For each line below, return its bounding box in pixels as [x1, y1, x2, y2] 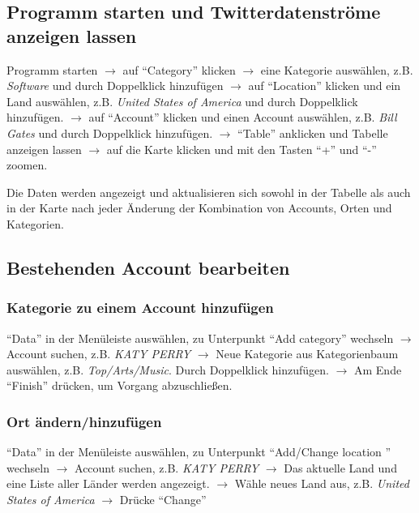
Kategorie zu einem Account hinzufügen [6, 297, 274, 318]
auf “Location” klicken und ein [248, 77, 401, 94]
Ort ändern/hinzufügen [6, 411, 162, 431]
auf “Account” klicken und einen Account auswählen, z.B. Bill [88, 109, 397, 126]
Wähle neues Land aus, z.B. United [234, 475, 409, 492]
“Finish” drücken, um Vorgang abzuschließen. [6, 377, 233, 394]
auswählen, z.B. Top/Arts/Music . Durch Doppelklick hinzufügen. [6, 361, 329, 378]
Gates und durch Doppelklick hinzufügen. [6, 124, 213, 141]
